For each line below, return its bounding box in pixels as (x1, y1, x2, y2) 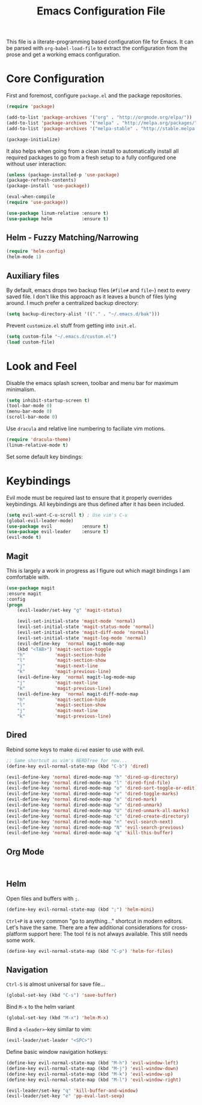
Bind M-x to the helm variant (6, 1003, 75, 1011)
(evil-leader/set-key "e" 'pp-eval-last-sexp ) (6, 1093, 125, 1099)
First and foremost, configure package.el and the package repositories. (6, 92, 182, 99)
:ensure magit (6, 591, 42, 597)
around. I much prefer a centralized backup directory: (6, 300, 139, 306)
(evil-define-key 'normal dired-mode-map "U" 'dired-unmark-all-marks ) (6, 807, 189, 813)
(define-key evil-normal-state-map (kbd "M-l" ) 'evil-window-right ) (6, 1077, 182, 1083)
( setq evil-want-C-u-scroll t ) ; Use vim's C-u (6, 512, 128, 518)
